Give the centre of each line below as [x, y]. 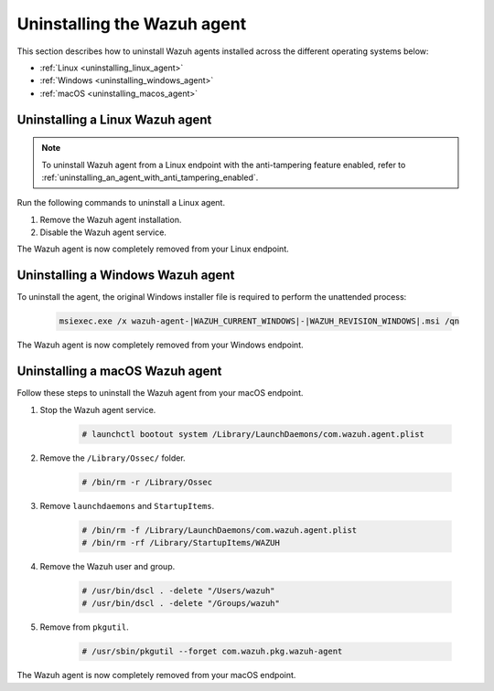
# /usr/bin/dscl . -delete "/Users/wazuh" [178, 590]
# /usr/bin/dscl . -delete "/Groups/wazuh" [181, 604]
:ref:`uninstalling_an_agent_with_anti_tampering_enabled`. [150, 177]
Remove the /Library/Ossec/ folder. [113, 458]
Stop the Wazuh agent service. [98, 409]
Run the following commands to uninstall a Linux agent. [121, 203]
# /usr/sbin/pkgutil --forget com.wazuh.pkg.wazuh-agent [212, 652]
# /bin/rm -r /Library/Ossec [147, 482]
